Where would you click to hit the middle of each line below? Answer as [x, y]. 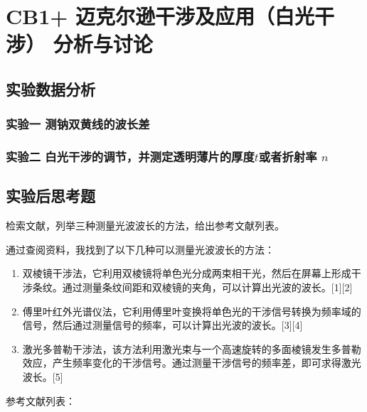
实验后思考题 [50, 196]
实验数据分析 [50, 88]
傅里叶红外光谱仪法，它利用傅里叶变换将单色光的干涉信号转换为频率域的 [192, 311]
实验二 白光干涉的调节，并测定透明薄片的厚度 [130, 157]
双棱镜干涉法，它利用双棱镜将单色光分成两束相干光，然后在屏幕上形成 [187, 273]
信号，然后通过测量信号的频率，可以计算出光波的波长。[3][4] [163, 325]
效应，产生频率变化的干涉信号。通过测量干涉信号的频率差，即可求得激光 [192, 363]
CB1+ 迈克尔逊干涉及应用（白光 [160, 16]
